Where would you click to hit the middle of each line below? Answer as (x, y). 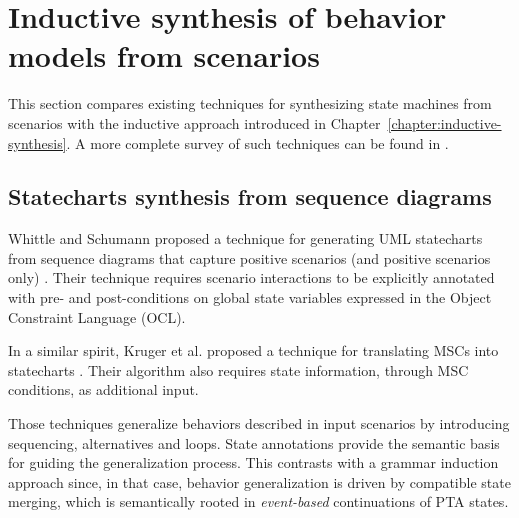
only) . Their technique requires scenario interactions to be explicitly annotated (251, 277)
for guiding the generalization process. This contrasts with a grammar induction (253, 462)
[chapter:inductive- (444, 122)
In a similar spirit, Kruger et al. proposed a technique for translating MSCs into (253, 350)
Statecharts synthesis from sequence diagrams (250, 196)
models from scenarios (164, 55)
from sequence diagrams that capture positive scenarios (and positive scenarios (249, 257)
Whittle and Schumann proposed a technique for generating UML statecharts (245, 238)
